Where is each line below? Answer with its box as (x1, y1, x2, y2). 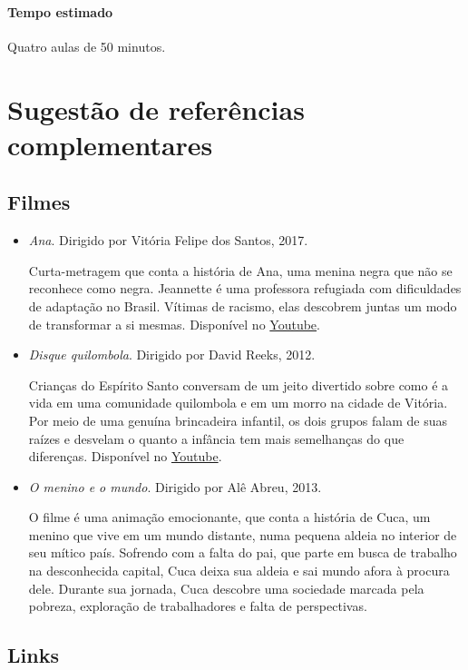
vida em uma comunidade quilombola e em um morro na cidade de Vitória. (28, 393, 448, 412)
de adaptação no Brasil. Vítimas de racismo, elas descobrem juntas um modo (28, 296, 457, 315)
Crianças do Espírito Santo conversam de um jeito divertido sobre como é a (28, 375, 449, 394)
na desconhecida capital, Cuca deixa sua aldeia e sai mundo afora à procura (28, 561, 450, 580)
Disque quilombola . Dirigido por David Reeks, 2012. (28, 345, 316, 364)
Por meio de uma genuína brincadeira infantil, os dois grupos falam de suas (28, 410, 447, 429)
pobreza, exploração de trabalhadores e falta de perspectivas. (28, 596, 367, 616)
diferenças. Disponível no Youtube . (28, 447, 222, 466)
